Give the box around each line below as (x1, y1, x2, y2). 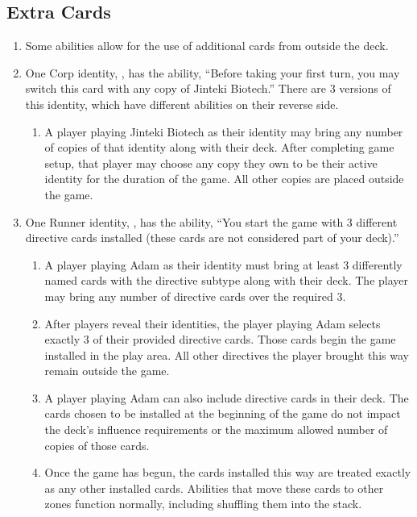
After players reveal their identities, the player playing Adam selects (44, 315, 381, 331)
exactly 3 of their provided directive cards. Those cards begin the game (44, 331, 396, 348)
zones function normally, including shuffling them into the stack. (44, 495, 362, 512)
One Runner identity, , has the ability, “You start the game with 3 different (25, 213, 398, 230)
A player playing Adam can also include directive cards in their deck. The (44, 389, 409, 406)
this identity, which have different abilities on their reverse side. (25, 95, 339, 112)
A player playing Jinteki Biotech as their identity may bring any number (44, 123, 403, 140)
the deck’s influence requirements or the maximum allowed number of (44, 421, 388, 438)
